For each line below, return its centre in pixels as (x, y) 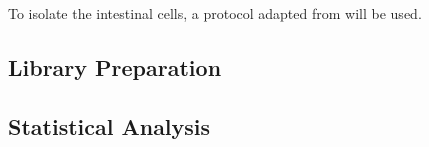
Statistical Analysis (109, 125)
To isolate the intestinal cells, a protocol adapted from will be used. (215, 13)
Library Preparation (115, 66)
